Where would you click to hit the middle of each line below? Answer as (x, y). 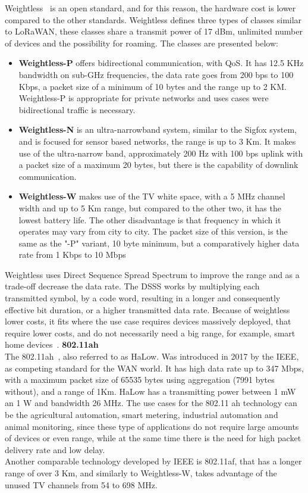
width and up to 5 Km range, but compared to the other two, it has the (150, 208)
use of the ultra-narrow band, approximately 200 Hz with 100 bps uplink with (161, 153)
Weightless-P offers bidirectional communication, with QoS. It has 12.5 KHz (161, 63)
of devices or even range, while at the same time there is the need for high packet (153, 438)
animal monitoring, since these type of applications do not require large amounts (152, 426)
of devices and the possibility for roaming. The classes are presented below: (142, 43)
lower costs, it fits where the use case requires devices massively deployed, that (148, 321)
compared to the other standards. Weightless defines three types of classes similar (153, 19)
